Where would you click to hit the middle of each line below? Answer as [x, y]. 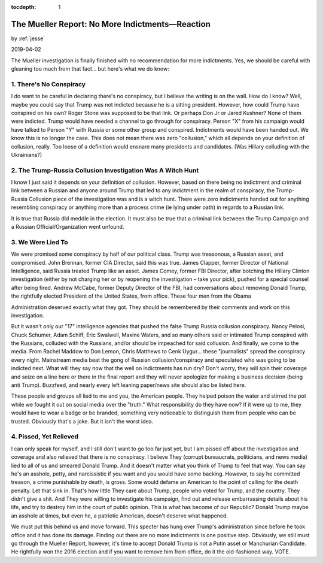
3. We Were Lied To [39, 242]
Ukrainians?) [27, 155]
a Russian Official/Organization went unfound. [68, 227]
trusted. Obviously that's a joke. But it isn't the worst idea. [82, 421]
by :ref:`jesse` [28, 38]
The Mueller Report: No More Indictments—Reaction [111, 24]
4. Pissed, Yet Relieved [45, 437]
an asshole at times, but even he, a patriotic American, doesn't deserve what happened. [120, 516]
